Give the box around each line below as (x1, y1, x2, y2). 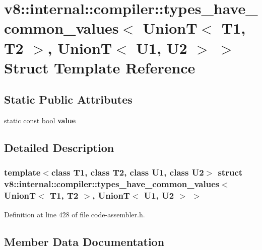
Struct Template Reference (4, 57, 195, 77)
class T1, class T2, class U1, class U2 (51, 166, 204, 179)
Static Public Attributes (4, 92, 133, 107)
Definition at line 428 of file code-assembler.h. (4, 209, 145, 219)
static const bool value (4, 115, 76, 126)
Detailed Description (4, 140, 114, 155)
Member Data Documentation (4, 233, 165, 249)
